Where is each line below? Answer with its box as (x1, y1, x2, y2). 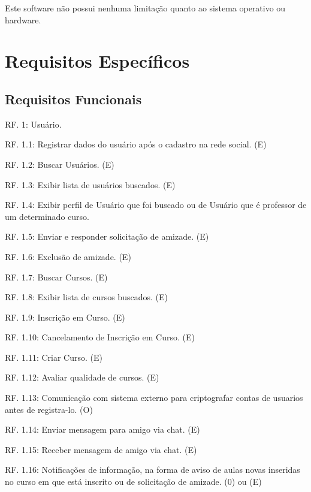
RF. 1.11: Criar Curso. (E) (5, 351, 102, 363)
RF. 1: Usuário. (5, 117, 62, 130)
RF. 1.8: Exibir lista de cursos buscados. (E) (5, 291, 168, 303)
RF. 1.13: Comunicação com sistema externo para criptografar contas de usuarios (5, 391, 303, 404)
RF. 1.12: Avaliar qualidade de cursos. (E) (5, 371, 159, 384)
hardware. (5, 13, 41, 26)
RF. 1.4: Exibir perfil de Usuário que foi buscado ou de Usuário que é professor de (5, 198, 307, 211)
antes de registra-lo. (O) (5, 403, 93, 415)
